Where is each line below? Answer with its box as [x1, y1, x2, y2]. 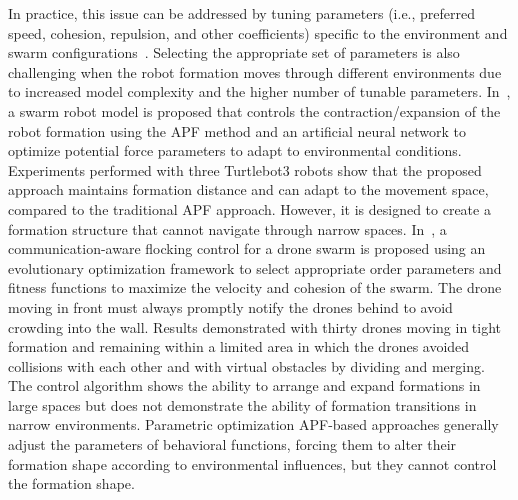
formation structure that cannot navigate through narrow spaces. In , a [8, 218, 447, 239]
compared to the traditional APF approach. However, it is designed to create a [8, 198, 491, 219]
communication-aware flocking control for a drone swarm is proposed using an [8, 238, 486, 259]
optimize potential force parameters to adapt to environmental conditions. [8, 140, 462, 161]
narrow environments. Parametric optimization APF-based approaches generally [8, 414, 499, 435]
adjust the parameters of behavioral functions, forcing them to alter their [8, 434, 457, 455]
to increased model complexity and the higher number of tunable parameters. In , [8, 81, 511, 102]
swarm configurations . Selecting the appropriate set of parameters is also [8, 42, 460, 63]
